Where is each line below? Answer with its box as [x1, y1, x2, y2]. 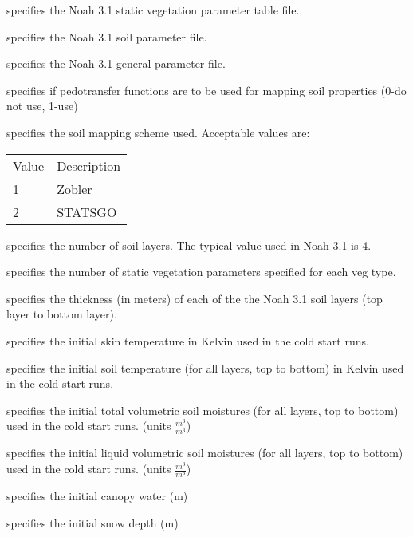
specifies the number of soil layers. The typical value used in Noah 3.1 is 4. [6, 236, 372, 253]
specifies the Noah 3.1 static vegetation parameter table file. [6, 2, 300, 18]
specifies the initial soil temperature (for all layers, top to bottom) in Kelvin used [6, 359, 404, 376]
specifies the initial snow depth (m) [6, 514, 179, 531]
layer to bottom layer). [6, 306, 117, 322]
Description [57, 156, 121, 175]
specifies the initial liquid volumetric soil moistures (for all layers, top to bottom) [6, 444, 403, 461]
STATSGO [57, 202, 117, 221]
